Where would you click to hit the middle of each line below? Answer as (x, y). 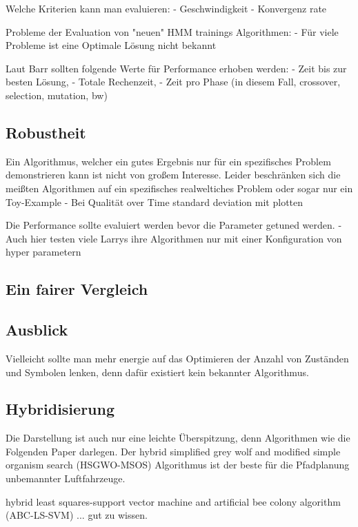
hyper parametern (43, 252)
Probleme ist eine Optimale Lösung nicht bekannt (111, 45)
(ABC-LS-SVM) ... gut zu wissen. (77, 515)
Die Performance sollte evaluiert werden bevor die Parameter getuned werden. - (174, 225)
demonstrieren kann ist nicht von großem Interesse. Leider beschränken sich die (173, 175)
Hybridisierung (60, 409)
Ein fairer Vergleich (77, 289)
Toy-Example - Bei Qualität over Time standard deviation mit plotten (155, 201)
